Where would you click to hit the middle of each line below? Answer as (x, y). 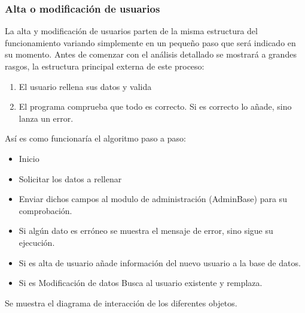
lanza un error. (46, 118)
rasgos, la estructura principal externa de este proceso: (105, 66)
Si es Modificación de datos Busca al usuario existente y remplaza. (141, 283)
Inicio (29, 158)
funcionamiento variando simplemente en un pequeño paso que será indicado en (150, 42)
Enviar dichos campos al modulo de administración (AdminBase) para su (153, 199)
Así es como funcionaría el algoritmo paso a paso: (95, 138)
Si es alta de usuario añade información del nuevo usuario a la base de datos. (160, 262)
